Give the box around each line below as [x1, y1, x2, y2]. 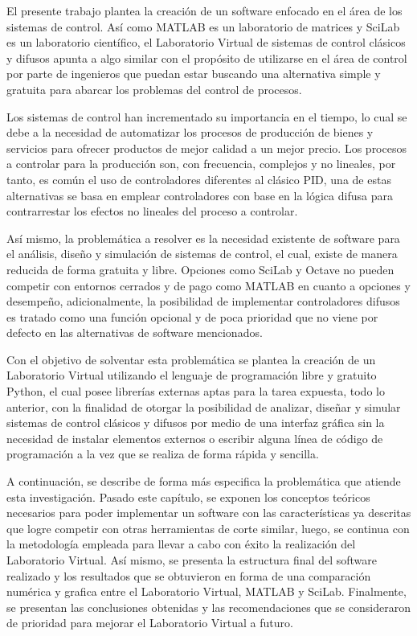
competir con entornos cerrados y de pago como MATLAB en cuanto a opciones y [6, 277, 411, 293]
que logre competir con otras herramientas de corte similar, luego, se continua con [6, 519, 410, 536]
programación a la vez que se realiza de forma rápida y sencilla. [6, 445, 319, 462]
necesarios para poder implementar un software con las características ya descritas [6, 504, 411, 521]
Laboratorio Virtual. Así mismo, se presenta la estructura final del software [6, 552, 377, 568]
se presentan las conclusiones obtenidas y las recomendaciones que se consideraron [6, 598, 411, 615]
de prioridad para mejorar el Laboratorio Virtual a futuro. [6, 614, 293, 631]
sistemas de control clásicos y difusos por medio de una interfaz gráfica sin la [6, 414, 385, 431]
